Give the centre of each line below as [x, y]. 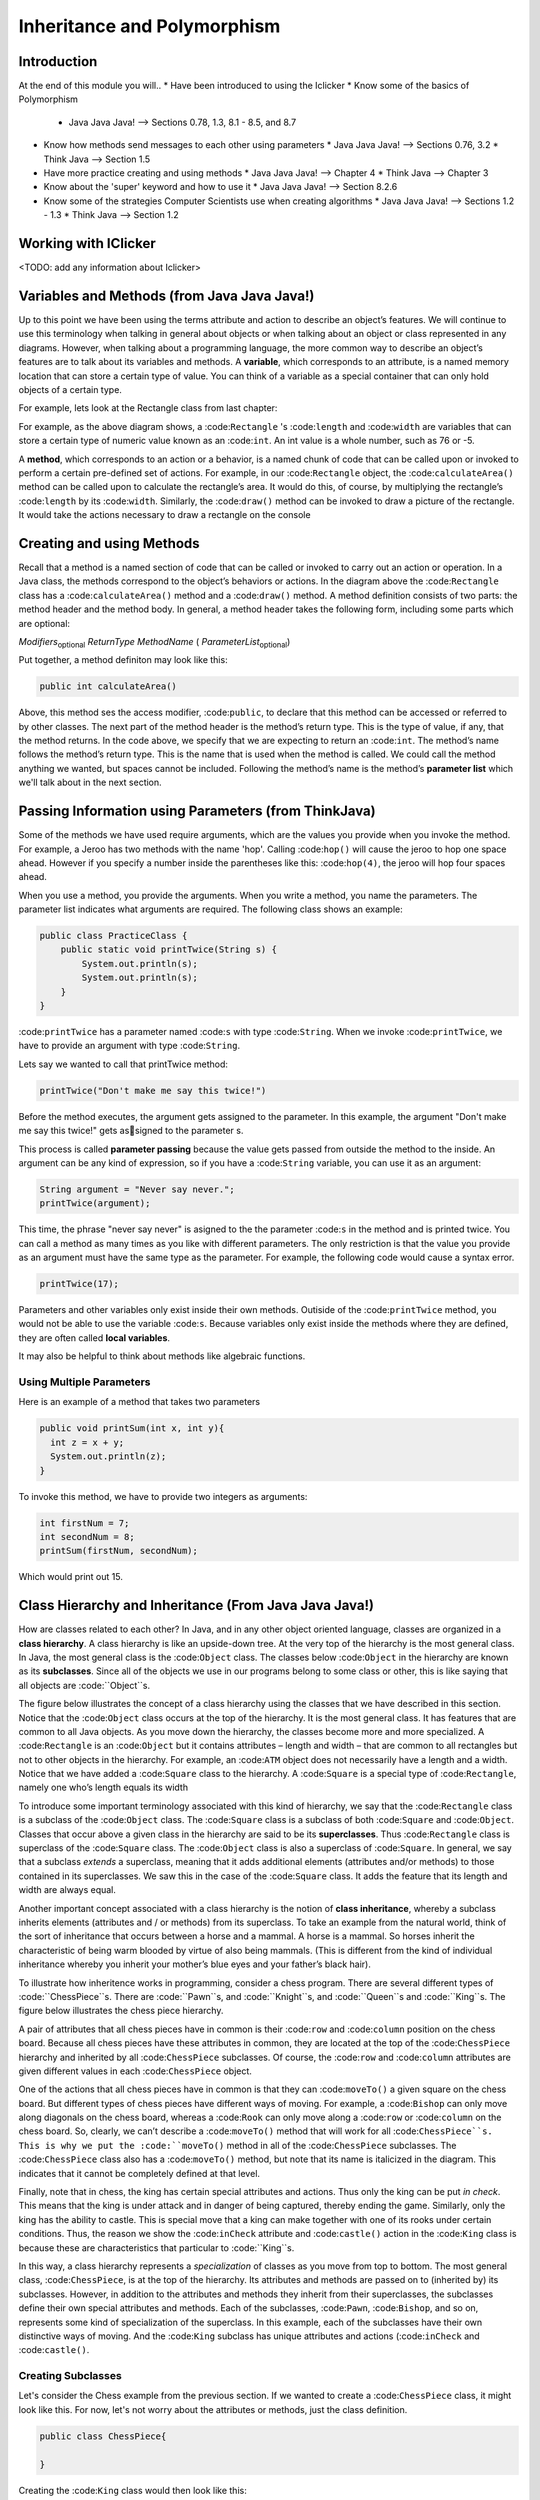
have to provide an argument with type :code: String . [129, 1046]
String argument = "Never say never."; [137, 1189]
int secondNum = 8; [87, 1536]
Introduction [58, 61]
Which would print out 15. [71, 1577]
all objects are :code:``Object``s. [84, 1685]
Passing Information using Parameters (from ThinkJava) [197, 811]
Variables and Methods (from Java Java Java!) [166, 295]
